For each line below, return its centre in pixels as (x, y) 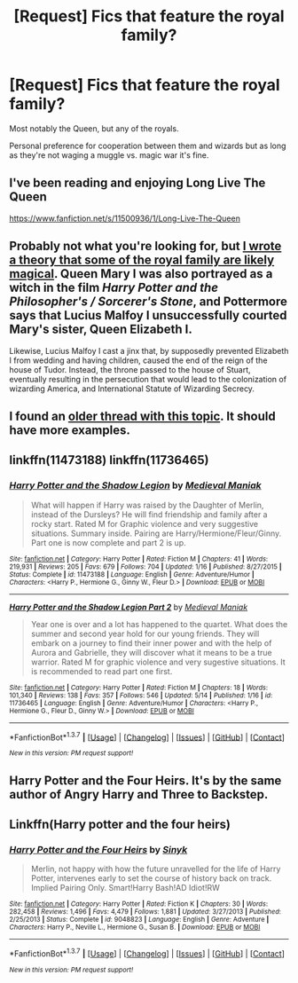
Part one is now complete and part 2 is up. (108, 542)
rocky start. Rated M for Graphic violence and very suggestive (145, 523)
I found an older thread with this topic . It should (143, 416)
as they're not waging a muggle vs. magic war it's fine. (109, 155)
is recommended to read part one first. (102, 671)
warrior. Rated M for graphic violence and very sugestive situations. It (158, 662)
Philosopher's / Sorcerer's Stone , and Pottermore (149, 302)
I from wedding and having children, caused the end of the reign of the (138, 360)
